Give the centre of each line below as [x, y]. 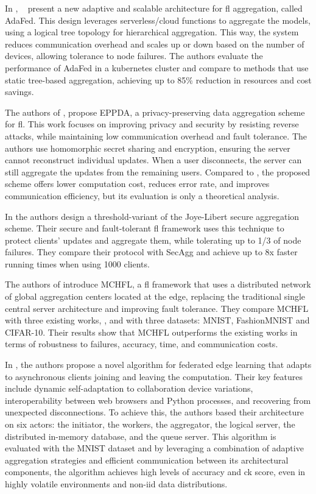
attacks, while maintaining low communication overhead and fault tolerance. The [156, 136]
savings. [19, 92]
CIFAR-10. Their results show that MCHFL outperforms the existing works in [151, 332]
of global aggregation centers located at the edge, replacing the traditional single [155, 296]
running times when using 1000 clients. [77, 263]
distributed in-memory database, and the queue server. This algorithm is [141, 436]
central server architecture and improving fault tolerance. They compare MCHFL [157, 308]
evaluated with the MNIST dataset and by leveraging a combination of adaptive [154, 448]
